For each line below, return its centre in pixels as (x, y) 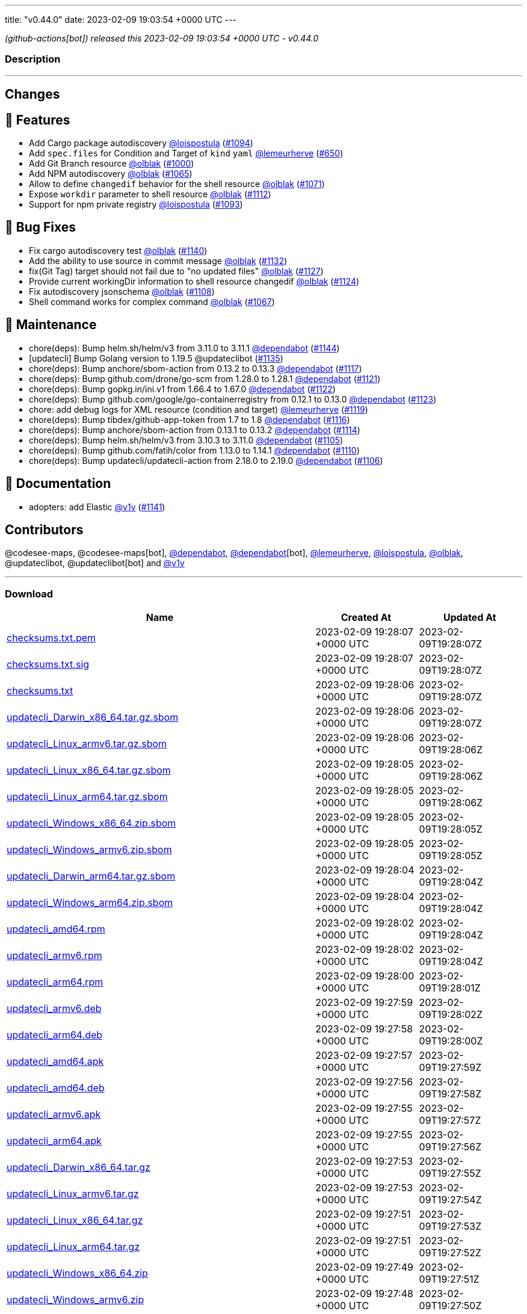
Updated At (470, 618)
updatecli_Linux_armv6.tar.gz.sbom (87, 744)
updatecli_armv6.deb (54, 1009)
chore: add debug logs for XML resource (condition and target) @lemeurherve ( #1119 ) (199, 409)
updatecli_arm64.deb (55, 1035)
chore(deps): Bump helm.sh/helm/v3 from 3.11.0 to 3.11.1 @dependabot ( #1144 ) (184, 348)
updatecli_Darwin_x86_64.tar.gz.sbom (93, 717)
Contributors (44, 529)
